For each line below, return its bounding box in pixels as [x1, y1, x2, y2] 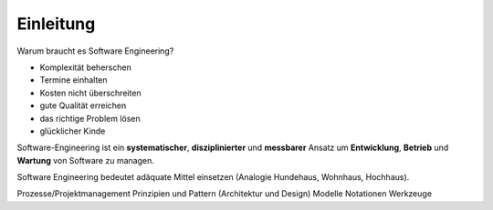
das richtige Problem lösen [39, 113, 141, 124]
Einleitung [16, 14, 96, 34]
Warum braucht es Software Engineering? [16, 45, 174, 56]
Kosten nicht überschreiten [39, 87, 142, 98]
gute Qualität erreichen [39, 100, 127, 111]
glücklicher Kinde [39, 125, 106, 136]
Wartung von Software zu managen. [16, 155, 154, 165]
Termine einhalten [39, 75, 109, 85]
